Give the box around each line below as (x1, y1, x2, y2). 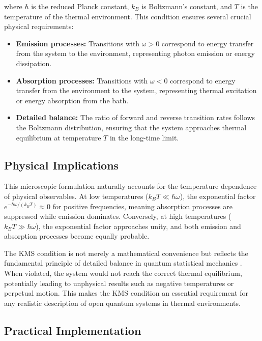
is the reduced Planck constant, (31, 1, 129, 11)
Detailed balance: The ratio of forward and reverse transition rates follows (16, 112, 255, 123)
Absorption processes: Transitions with (16, 75, 148, 86)
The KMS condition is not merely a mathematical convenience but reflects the (4, 247, 248, 258)
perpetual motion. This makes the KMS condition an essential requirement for (4, 288, 248, 298)
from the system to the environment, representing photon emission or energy (16, 48, 255, 59)
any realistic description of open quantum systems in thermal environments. (4, 297, 241, 308)
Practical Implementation (4, 322, 141, 338)
